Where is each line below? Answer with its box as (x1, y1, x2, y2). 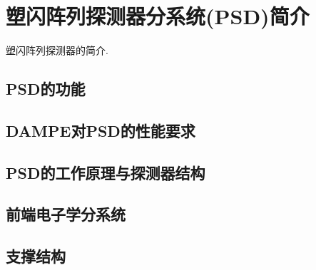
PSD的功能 (6, 78, 86, 100)
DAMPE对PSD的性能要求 (6, 119, 195, 141)
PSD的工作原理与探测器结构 (6, 161, 205, 183)
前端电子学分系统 (6, 203, 126, 225)
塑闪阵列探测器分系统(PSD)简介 (6, 1, 310, 31)
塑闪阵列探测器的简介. (6, 43, 108, 58)
